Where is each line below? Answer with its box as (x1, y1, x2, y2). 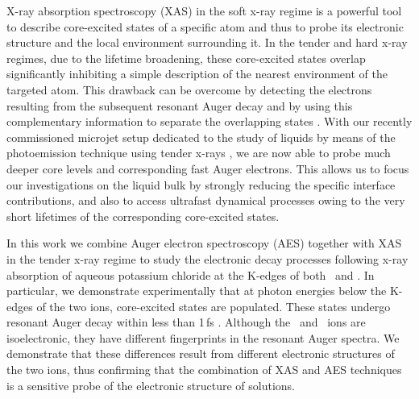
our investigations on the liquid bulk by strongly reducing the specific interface (6, 176, 396, 193)
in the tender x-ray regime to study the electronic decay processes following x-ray (6, 250, 409, 267)
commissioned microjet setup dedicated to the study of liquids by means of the (6, 128, 396, 145)
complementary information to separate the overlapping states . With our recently (6, 113, 413, 130)
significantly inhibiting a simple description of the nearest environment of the (6, 65, 388, 82)
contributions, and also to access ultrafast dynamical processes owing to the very (6, 192, 405, 209)
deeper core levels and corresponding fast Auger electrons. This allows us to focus (6, 160, 409, 177)
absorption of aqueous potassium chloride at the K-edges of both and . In (6, 266, 375, 283)
